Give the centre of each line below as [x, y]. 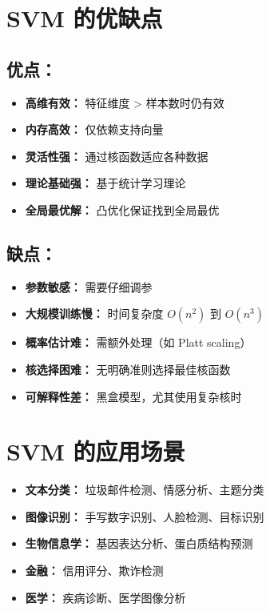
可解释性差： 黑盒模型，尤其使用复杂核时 [133, 396]
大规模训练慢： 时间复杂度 [94, 314]
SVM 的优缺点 [85, 18]
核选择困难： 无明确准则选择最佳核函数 [128, 369]
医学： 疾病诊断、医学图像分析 [105, 597]
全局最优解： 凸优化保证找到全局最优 [122, 209]
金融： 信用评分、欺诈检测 [94, 571]
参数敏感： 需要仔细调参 [89, 286]
